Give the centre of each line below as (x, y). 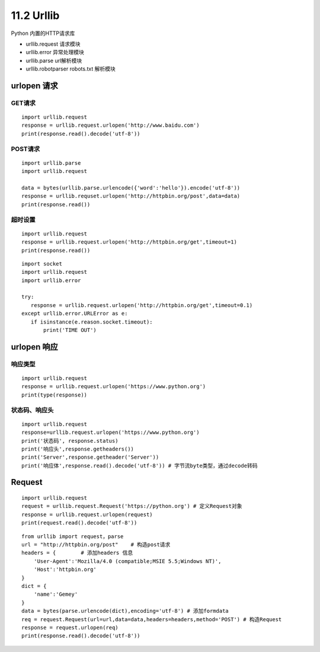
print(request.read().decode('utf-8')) (79, 523)
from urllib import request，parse (73, 536)
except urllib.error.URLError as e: (75, 314)
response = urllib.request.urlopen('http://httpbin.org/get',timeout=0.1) (142, 305)
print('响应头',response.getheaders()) (78, 449)
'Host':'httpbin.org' (65, 570)
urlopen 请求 (35, 86)
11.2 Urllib (35, 15)
